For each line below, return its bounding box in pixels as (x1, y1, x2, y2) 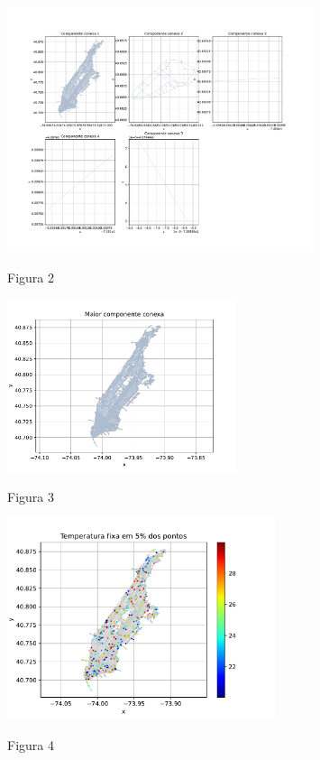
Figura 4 (7, 735, 54, 754)
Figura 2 (7, 267, 54, 286)
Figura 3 (7, 487, 54, 505)
